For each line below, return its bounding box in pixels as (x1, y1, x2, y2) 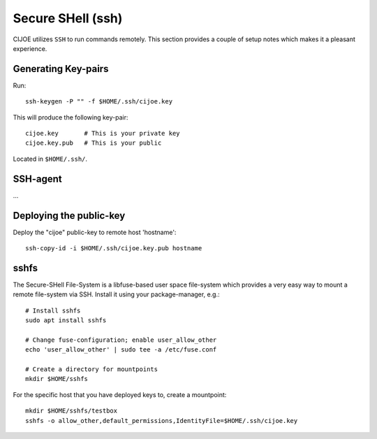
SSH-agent (13, 173, 62, 185)
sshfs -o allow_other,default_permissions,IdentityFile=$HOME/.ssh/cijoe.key (25, 417, 298, 424)
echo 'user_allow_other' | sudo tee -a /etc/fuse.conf (25, 346, 217, 354)
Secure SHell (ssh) (13, 10, 123, 26)
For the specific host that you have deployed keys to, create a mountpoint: (13, 390, 227, 398)
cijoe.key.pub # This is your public (25, 139, 162, 147)
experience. (13, 44, 47, 52)
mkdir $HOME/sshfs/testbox (25, 407, 118, 415)
